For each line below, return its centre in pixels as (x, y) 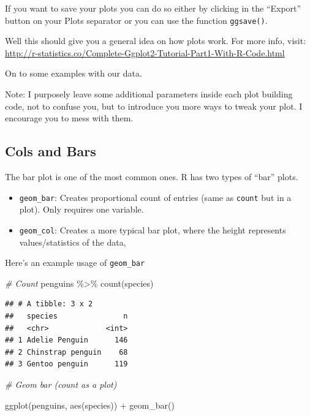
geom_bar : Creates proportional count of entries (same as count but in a (155, 197)
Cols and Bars (51, 151)
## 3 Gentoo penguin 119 (66, 364)
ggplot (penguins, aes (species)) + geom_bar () (90, 405)
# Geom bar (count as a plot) (61, 384)
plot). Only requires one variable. (81, 209)
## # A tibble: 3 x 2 (49, 304)
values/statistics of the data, (73, 242)
